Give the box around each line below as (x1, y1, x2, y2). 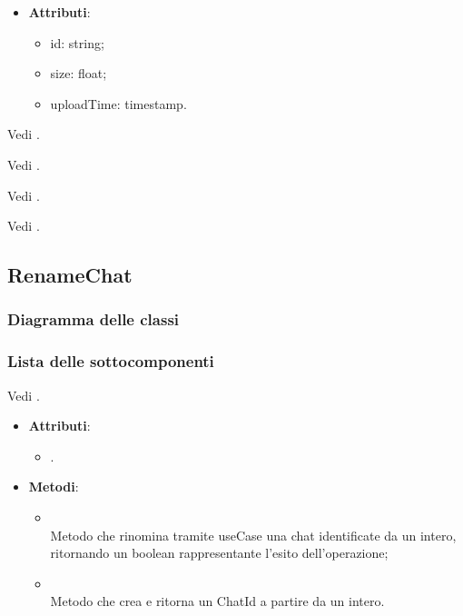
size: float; (50, 64, 107, 83)
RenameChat (7, 261, 133, 289)
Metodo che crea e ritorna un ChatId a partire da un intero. (50, 591, 385, 611)
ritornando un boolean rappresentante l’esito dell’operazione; (50, 543, 389, 562)
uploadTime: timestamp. (50, 94, 187, 113)
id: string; (50, 33, 104, 52)
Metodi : (28, 477, 79, 496)
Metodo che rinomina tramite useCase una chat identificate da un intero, (50, 525, 457, 544)
